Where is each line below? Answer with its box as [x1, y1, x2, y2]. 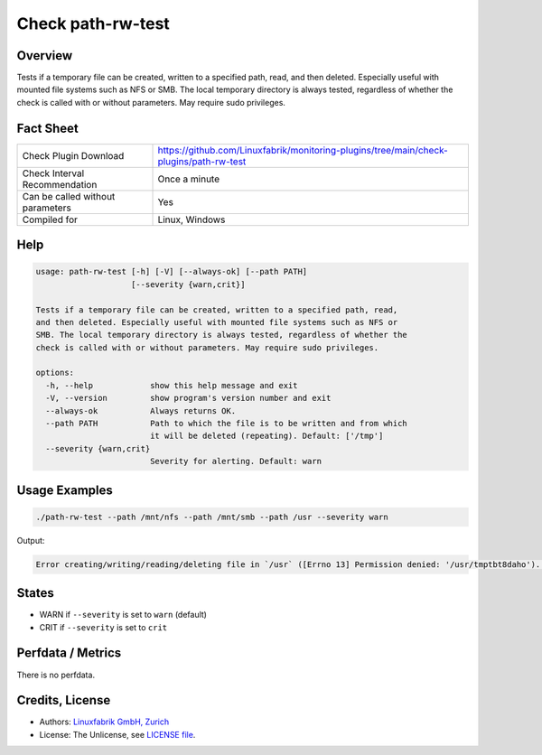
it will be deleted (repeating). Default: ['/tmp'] [149, 431, 384, 442]
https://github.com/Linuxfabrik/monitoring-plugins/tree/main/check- [157, 144, 449, 156]
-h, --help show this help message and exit [45, 380, 298, 390]
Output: [16, 535, 45, 545]
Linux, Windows [157, 213, 226, 226]
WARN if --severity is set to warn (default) [39, 610, 208, 620]
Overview [16, 48, 73, 63]
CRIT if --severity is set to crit [39, 621, 167, 632]
